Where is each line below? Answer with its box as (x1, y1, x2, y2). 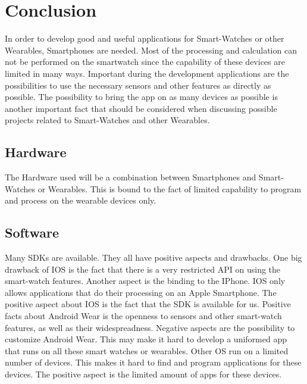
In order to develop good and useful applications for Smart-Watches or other (5, 32, 284, 45)
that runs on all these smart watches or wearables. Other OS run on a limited (5, 344, 289, 357)
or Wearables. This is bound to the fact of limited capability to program (37, 182, 302, 195)
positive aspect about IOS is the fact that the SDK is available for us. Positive (5, 298, 291, 310)
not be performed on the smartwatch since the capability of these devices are (5, 55, 285, 68)
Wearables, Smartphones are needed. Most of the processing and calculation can (5, 43, 297, 56)
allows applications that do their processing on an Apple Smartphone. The (5, 286, 277, 298)
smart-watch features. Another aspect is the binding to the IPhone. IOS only (5, 274, 286, 287)
